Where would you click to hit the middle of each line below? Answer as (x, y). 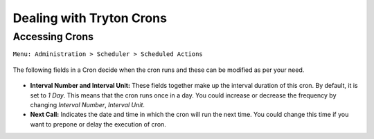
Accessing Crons (53, 37)
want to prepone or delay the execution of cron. (98, 124)
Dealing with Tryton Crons (90, 18)
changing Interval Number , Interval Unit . (88, 104)
